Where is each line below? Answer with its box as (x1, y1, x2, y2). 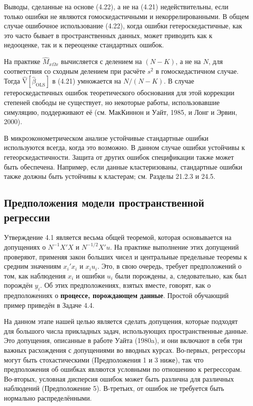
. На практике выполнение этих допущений (110, 241, 239, 252)
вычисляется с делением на (61, 56, 142, 66)
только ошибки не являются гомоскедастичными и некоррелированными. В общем (4, 11, 249, 21)
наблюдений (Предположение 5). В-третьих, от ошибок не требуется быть (4, 383, 224, 393)
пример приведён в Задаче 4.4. (4, 299, 95, 310)
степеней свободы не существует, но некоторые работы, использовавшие (4, 97, 220, 107)
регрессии (4, 209, 50, 224)
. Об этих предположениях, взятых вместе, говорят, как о (40, 280, 211, 290)
